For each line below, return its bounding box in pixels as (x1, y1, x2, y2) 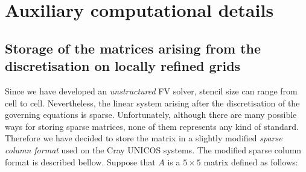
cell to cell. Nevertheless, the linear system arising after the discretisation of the (5, 96, 300, 109)
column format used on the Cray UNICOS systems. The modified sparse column (5, 143, 302, 156)
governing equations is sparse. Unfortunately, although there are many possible (5, 108, 297, 121)
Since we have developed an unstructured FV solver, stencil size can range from (5, 84, 298, 97)
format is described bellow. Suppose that (5, 155, 156, 168)
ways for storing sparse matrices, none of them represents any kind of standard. (5, 120, 299, 132)
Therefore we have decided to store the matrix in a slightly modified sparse (5, 132, 282, 144)
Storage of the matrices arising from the (5, 38, 261, 57)
